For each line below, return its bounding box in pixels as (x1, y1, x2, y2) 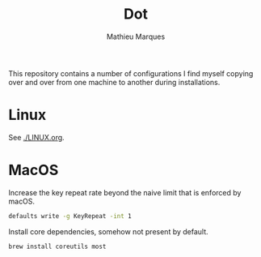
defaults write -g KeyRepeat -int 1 (8, 212, 132, 220)
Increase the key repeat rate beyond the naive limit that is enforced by (8, 187, 242, 197)
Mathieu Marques (106, 32, 166, 41)
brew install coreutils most (8, 242, 107, 251)
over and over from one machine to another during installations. (8, 77, 221, 87)
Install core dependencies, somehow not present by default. (8, 226, 208, 236)
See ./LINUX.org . (8, 132, 65, 142)
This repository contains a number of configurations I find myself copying (8, 68, 254, 78)
